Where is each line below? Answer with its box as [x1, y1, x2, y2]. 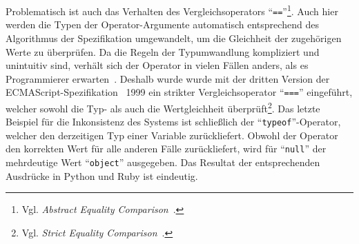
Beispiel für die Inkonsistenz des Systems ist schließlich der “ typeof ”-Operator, [6, 114, 341, 129]
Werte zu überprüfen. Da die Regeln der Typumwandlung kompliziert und [6, 44, 320, 59]
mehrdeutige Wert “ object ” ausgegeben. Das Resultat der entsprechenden [6, 155, 320, 170]
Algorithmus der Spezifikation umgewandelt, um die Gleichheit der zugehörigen [6, 30, 342, 45]
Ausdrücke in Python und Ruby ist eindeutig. [6, 168, 198, 183]
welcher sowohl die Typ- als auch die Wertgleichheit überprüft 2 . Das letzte [6, 99, 320, 115]
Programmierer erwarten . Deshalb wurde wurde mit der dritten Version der [6, 71, 330, 85]
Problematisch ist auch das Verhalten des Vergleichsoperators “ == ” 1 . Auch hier [6, 2, 338, 18]
